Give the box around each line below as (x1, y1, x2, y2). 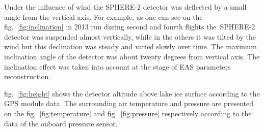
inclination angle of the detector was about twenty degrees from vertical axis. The (4, 51, 260, 61)
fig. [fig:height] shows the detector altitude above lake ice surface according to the (4, 88, 260, 98)
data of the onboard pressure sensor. (4, 118, 118, 128)
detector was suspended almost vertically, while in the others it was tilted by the (4, 31, 256, 42)
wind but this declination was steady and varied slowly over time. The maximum (4, 41, 257, 52)
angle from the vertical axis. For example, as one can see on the (4, 11, 203, 22)
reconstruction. (4, 71, 51, 82)
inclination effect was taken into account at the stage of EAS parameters (4, 61, 231, 72)
